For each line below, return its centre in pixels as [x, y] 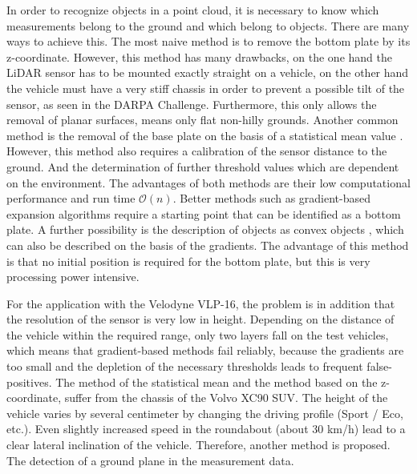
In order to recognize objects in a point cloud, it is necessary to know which [193, 10]
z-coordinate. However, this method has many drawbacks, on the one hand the [199, 56]
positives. [29, 382]
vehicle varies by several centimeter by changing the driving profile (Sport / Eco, [205, 413]
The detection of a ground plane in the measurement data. [150, 460]
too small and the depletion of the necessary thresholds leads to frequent [185, 366]
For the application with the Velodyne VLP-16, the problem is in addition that [201, 303]
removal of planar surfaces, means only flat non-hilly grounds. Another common [202, 120]
